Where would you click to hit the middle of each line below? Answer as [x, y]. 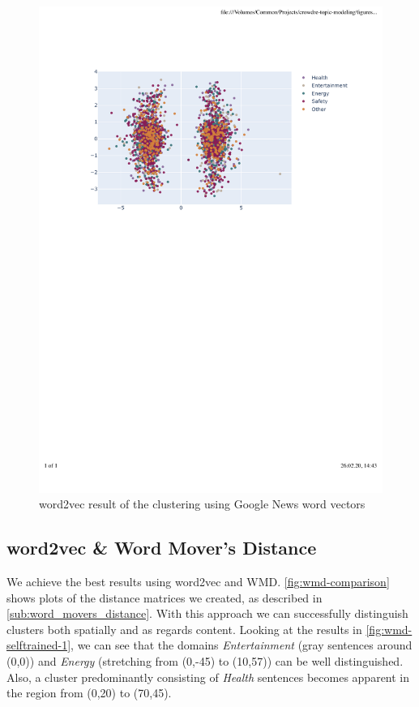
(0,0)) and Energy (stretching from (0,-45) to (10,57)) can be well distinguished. [205, 661]
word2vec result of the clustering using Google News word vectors [202, 504]
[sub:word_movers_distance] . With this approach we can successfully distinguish [207, 613]
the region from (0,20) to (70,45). [89, 693]
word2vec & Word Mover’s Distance [162, 548]
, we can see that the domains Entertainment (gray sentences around [242, 645]
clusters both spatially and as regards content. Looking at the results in [184, 629]
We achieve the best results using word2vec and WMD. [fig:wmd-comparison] [198, 582]
